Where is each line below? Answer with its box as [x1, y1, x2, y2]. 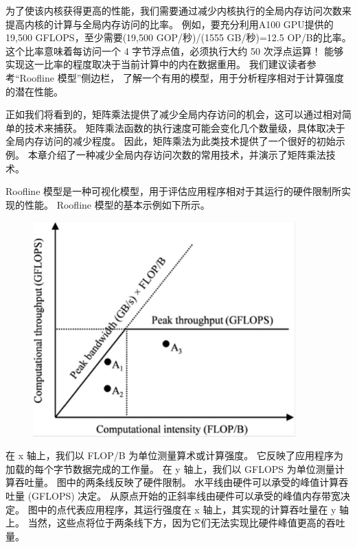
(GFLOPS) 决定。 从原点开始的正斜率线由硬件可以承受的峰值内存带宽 [27, 489, 341, 503]
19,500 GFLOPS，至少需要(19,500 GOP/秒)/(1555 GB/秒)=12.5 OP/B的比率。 [5, 30, 352, 45]
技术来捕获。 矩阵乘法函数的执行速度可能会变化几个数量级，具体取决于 [24, 120, 345, 135]
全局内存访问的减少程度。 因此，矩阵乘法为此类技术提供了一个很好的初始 [5, 134, 336, 148]
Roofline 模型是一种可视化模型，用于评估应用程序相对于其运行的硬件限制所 [5, 184, 342, 198]
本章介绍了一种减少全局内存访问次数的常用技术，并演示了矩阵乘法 [27, 147, 326, 161]
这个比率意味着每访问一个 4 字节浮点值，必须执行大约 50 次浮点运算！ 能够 [5, 43, 344, 58]
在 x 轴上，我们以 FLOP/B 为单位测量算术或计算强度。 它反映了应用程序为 [5, 448, 343, 463]
